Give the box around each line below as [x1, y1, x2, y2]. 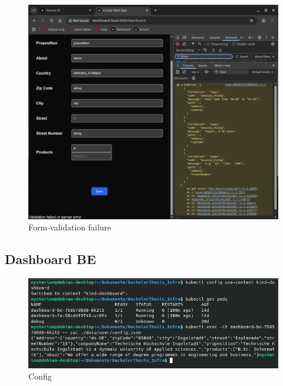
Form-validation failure [28, 221, 111, 233]
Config [28, 370, 52, 382]
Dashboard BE [5, 250, 96, 268]
